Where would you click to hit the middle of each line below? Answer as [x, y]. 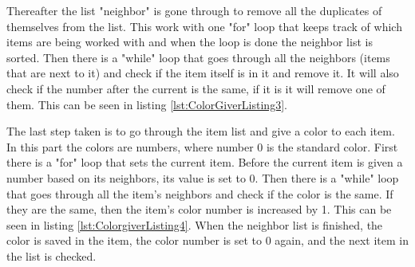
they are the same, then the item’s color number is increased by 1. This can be [199, 209]
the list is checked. [51, 255]
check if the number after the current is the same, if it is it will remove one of [196, 88]
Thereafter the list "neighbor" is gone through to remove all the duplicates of [194, 10]
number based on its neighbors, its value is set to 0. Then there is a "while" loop [203, 177]
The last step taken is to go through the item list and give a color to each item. [201, 131]
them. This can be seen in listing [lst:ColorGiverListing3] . [147, 104]
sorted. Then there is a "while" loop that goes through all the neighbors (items [198, 57]
